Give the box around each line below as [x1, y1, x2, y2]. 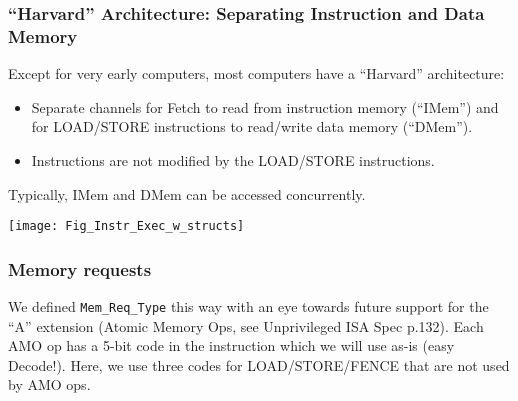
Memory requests [8, 256, 152, 281]
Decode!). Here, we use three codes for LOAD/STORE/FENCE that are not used [8, 354, 510, 375]
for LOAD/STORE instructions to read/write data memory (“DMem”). [31, 116, 473, 137]
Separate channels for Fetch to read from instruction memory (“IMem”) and [31, 96, 499, 117]
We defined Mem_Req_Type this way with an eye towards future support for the [8, 295, 489, 316]
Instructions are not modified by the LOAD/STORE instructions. [31, 149, 435, 170]
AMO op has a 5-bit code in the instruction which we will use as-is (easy [8, 335, 455, 356]
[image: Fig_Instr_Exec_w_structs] [8, 219, 245, 234]
